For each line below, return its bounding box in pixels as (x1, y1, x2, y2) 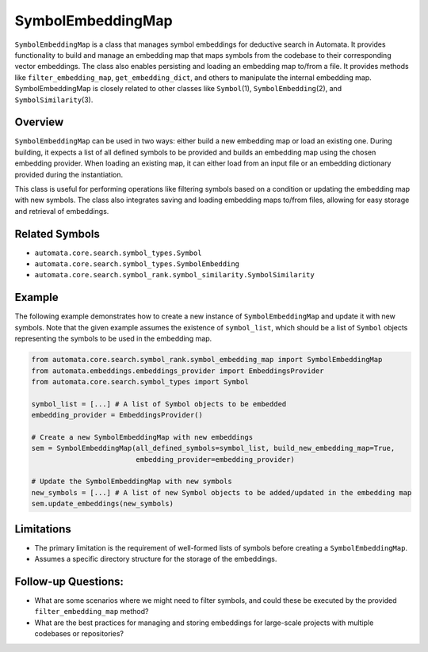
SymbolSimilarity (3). (14, 95, 94, 105)
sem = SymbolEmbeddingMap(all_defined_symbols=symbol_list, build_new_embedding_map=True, (31, 444, 396, 453)
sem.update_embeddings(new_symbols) (31, 499, 174, 509)
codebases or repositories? (34, 629, 124, 639)
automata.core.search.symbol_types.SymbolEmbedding (34, 260, 240, 269)
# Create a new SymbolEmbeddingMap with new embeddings (31, 433, 254, 441)
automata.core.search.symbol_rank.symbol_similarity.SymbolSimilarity (34, 270, 315, 280)
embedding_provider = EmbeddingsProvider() (31, 410, 204, 420)
